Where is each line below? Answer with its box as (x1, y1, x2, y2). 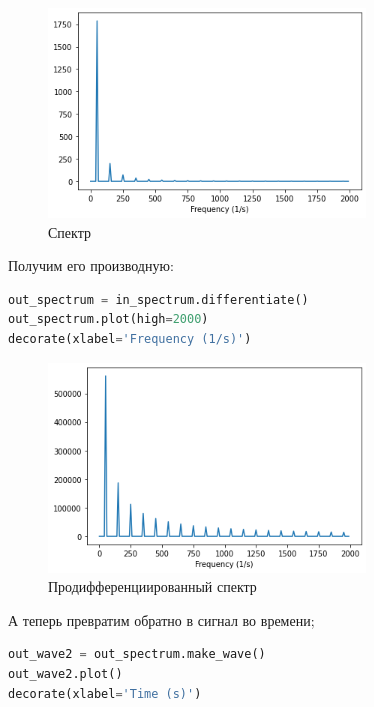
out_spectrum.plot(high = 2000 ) (8, 312, 209, 327)
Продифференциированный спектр (48, 576, 257, 597)
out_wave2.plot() (8, 666, 123, 681)
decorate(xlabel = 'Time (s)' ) (8, 686, 202, 701)
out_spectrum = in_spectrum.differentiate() (8, 292, 309, 307)
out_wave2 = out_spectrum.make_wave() (8, 647, 266, 662)
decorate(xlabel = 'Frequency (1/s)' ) (8, 331, 252, 346)
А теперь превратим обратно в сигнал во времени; (8, 609, 315, 630)
